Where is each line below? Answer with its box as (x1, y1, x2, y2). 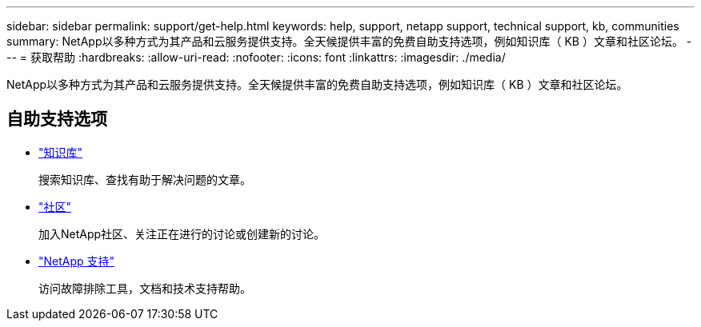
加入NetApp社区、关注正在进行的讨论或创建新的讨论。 (38, 226, 326, 241)
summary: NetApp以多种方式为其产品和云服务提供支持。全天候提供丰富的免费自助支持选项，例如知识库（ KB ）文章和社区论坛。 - (6, 34, 692, 48)
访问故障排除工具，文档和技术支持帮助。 (38, 281, 251, 295)
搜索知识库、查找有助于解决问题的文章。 (38, 172, 251, 186)
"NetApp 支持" (38, 253, 115, 268)
